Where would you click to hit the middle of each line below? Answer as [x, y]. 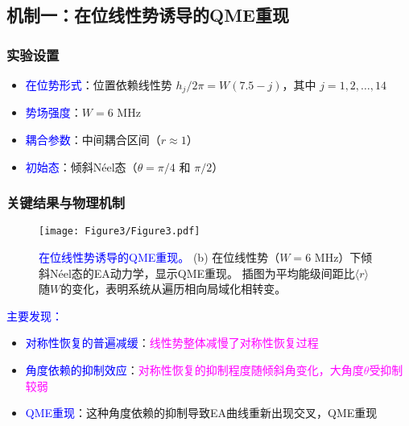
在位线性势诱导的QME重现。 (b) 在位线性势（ [159, 257]
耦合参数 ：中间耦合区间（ [93, 140]
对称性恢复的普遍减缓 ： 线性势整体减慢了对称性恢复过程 [172, 343]
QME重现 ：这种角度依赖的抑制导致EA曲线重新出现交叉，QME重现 [201, 413]
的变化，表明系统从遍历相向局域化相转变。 [174, 289]
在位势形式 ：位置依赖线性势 [99, 85]
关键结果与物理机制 [66, 203]
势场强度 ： [54, 112]
